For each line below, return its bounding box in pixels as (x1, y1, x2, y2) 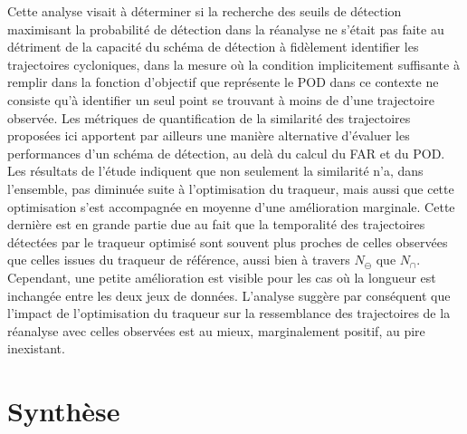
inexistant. (7, 339, 65, 358)
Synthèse (7, 392, 120, 429)
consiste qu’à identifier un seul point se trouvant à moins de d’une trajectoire (7, 90, 434, 109)
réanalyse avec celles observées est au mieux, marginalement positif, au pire (7, 321, 425, 340)
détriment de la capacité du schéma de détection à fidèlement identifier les (7, 37, 419, 56)
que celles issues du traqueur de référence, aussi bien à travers (7, 250, 350, 269)
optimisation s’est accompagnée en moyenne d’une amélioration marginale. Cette (7, 197, 455, 216)
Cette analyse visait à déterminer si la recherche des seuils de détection (7, 2, 402, 20)
